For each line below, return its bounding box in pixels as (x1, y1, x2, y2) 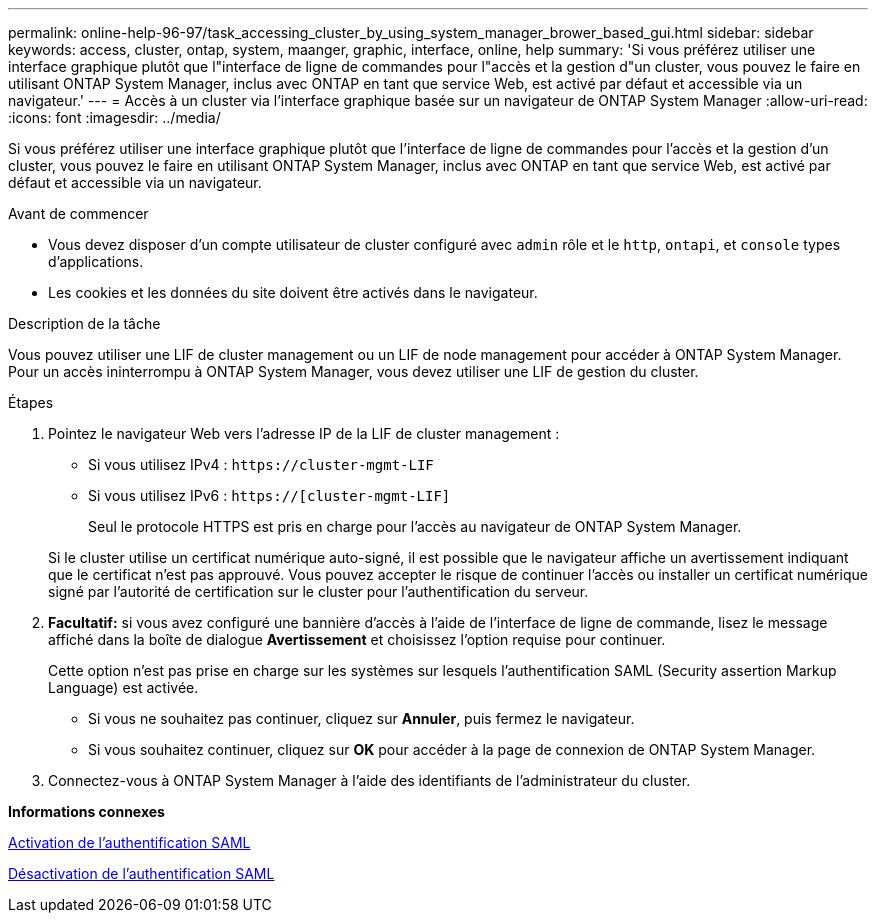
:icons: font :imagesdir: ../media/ (8, 109, 221, 126)
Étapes (8, 394, 54, 411)
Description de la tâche (8, 315, 161, 332)
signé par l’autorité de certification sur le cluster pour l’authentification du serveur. (48, 583, 589, 600)
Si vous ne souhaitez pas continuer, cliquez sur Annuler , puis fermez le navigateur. (88, 710, 635, 727)
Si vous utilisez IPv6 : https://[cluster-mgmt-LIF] (88, 487, 451, 504)
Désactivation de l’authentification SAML (8, 865, 275, 882)
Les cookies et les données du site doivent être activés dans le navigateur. (48, 284, 538, 301)
